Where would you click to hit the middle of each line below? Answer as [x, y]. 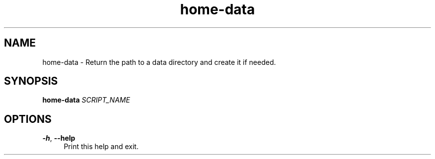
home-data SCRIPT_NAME [86, 100]
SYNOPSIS [31, 81]
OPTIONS [28, 119]
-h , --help [59, 138]
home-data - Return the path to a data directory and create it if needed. [159, 62]
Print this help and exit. [101, 147]
